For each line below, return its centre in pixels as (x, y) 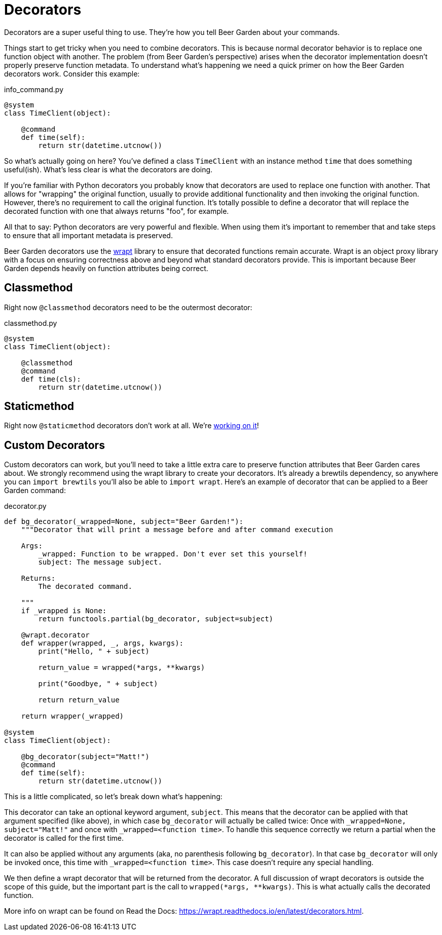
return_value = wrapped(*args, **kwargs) (122, 668)
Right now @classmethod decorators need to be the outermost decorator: (128, 307)
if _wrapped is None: (64, 611)
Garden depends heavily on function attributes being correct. (106, 268)
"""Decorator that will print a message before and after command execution (177, 530)
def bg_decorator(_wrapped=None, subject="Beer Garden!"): (124, 522)
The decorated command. (85, 587)
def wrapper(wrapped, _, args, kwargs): (102, 643)
